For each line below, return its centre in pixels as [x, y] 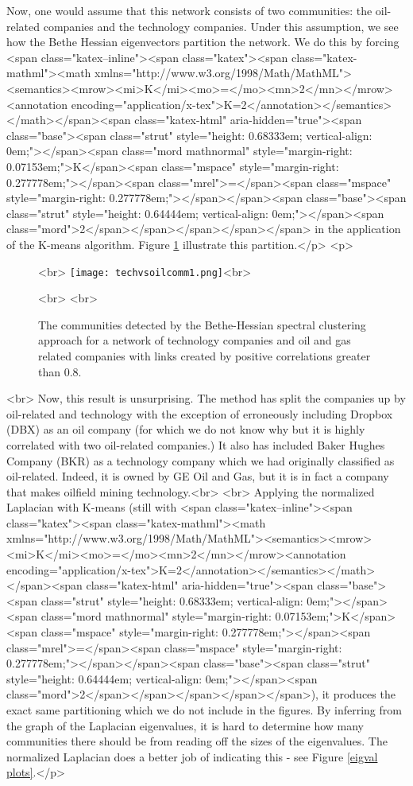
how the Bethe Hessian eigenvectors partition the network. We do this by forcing [203, 42]
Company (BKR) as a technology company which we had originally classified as [201, 460]
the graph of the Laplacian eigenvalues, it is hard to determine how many [185, 725]
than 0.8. [60, 371]
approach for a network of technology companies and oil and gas [195, 340]
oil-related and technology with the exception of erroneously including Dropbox [200, 413]
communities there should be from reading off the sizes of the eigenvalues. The [197, 741]
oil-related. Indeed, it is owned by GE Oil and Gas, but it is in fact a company [198, 476]
